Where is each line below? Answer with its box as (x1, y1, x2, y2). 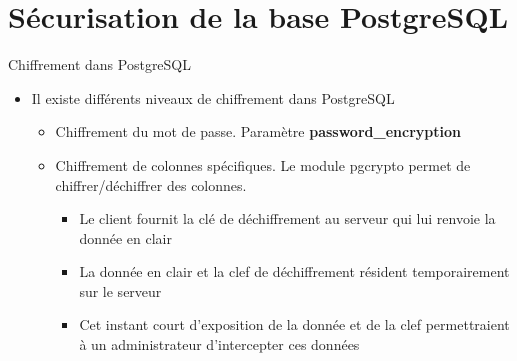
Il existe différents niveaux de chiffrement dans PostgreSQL (31, 87, 395, 108)
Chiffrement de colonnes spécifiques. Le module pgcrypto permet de (55, 154, 471, 175)
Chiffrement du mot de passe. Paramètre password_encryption (55, 121, 461, 142)
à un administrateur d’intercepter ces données (79, 334, 360, 355)
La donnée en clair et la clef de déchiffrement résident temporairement (79, 261, 510, 282)
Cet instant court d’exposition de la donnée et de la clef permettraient (79, 314, 510, 335)
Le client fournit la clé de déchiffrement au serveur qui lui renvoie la (79, 208, 496, 229)
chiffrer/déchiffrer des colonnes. (55, 174, 247, 195)
